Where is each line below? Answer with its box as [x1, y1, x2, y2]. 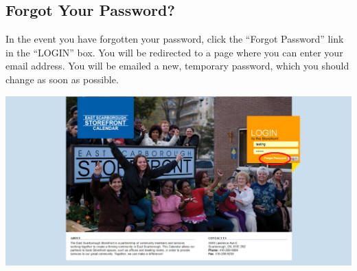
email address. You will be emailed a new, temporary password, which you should [5, 58, 349, 73]
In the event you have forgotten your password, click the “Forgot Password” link [5, 32, 344, 46]
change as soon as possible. [5, 72, 119, 86]
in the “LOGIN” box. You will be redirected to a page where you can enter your [5, 45, 343, 59]
